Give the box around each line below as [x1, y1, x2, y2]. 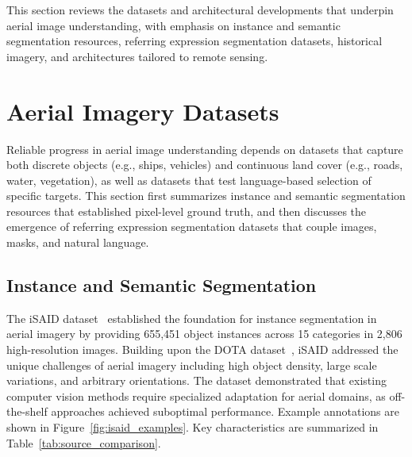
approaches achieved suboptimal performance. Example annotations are [51, 403, 399, 420]
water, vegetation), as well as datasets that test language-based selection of [6, 171, 372, 188]
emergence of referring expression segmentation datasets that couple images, [6, 218, 377, 235]
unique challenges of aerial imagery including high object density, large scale [6, 356, 377, 373]
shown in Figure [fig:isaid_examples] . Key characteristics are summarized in [6, 419, 379, 436]
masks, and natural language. [6, 234, 149, 251]
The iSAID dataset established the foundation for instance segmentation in [6, 309, 377, 326]
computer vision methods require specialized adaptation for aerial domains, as [6, 387, 386, 404]
